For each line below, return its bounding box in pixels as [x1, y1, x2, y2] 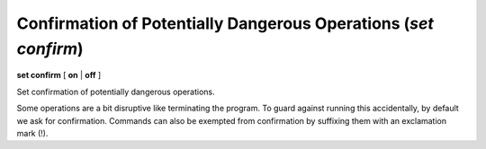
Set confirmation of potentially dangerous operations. [16, 86, 215, 97]
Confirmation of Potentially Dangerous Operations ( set [16, 13, 434, 33]
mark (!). [16, 127, 49, 138]
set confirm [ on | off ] [16, 70, 102, 81]
